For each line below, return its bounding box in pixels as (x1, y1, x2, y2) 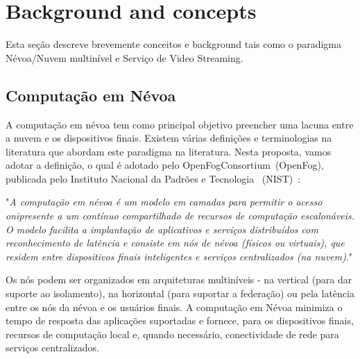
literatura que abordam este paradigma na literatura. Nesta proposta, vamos (6, 144, 332, 158)
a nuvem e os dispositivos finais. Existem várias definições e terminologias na (6, 131, 332, 145)
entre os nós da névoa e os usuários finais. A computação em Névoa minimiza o (6, 299, 343, 314)
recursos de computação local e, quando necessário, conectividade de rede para (6, 326, 339, 341)
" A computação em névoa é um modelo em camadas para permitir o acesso (6, 194, 323, 209)
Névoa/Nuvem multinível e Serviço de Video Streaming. (6, 50, 243, 65)
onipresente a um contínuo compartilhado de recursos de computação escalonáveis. (6, 208, 355, 223)
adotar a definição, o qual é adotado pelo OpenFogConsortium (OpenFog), (6, 158, 324, 172)
